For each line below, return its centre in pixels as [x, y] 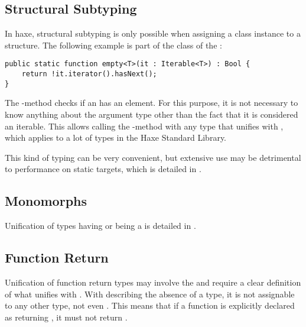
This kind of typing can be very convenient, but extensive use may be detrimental [153, 157]
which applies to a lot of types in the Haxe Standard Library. [116, 137]
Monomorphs [46, 201]
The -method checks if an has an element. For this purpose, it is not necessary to [152, 103]
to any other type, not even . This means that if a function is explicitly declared [150, 305]
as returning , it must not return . [66, 317]
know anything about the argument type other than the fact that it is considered [152, 114]
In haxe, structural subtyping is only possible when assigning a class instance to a [153, 33]
